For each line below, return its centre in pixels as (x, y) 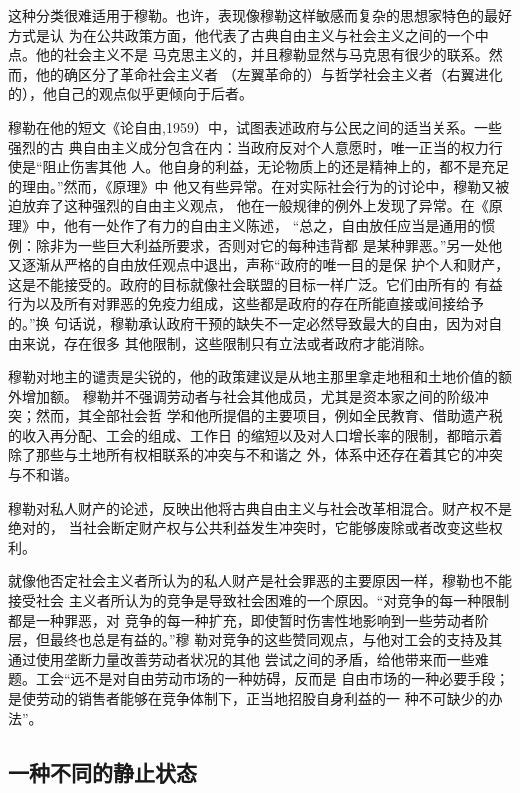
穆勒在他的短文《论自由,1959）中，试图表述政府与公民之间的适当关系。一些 (255, 126)
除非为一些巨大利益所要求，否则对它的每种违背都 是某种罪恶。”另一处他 (269, 244)
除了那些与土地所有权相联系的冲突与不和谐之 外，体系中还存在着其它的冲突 (255, 454)
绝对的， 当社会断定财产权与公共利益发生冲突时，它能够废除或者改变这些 (248, 527)
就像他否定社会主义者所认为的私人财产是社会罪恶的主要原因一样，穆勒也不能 (260, 580)
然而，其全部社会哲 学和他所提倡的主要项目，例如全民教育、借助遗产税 (269, 415)
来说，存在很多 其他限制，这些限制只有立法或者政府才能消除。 (227, 342)
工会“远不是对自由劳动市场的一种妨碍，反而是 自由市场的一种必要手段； (272, 678)
